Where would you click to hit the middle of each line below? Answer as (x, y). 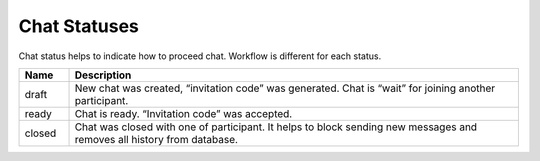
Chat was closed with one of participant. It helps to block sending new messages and (276, 127)
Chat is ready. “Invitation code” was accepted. (183, 113)
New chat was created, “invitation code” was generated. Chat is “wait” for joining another (285, 88)
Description (103, 75)
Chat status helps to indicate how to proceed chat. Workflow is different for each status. (200, 56)
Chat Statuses (78, 26)
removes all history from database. (156, 139)
